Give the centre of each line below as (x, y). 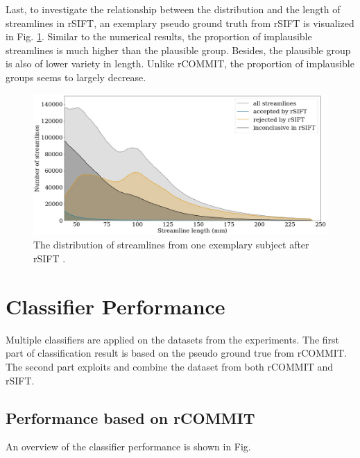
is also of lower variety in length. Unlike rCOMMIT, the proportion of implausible (180, 63)
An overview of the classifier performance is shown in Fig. (128, 447)
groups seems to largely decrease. (76, 77)
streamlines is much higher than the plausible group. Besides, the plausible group (178, 50)
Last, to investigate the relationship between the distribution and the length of (173, 9)
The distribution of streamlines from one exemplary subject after (171, 245)
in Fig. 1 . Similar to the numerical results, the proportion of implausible (159, 36)
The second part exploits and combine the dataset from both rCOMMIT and (170, 366)
